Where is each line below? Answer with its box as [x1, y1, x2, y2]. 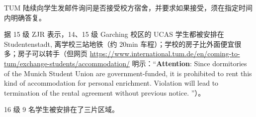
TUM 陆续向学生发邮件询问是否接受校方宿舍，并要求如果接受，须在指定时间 [4, 2, 253, 12]
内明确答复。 [4, 12, 46, 22]
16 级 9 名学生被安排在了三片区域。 [4, 104, 119, 115]
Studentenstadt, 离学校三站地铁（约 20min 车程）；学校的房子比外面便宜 [4, 38, 235, 49]
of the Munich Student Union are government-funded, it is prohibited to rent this [4, 68, 252, 78]
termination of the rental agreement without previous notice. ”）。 [4, 87, 205, 98]
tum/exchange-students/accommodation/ [4, 58, 130, 68]
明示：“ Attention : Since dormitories [132, 58, 247, 68]
